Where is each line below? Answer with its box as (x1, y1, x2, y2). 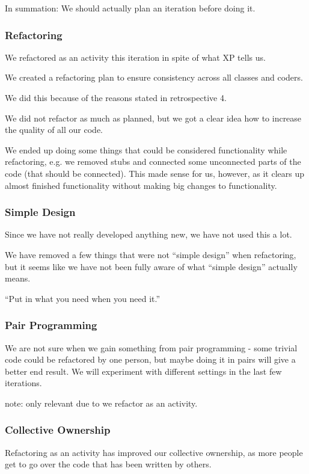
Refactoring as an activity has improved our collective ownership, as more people (5, 446, 303, 458)
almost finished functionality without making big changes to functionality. (5, 179, 277, 191)
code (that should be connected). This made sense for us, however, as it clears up (5, 167, 304, 179)
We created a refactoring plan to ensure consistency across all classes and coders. (5, 71, 303, 84)
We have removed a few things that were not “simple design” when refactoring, (5, 248, 296, 260)
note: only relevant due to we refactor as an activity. (5, 396, 198, 409)
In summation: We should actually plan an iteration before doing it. (5, 2, 255, 14)
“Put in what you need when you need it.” (5, 292, 161, 304)
